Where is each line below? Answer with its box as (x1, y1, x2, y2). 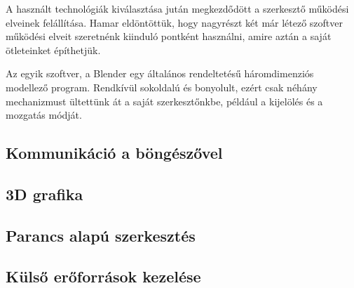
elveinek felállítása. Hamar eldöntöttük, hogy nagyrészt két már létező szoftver (6, 15, 343, 30)
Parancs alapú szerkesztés (6, 224, 196, 246)
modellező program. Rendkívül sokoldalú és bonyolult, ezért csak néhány (6, 79, 318, 94)
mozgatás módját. (6, 107, 82, 122)
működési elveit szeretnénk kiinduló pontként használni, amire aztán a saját (6, 29, 332, 44)
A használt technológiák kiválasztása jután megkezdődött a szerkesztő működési (6, 1, 349, 15)
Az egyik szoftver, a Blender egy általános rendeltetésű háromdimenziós (6, 66, 314, 81)
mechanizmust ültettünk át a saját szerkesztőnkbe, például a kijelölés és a (6, 93, 323, 108)
